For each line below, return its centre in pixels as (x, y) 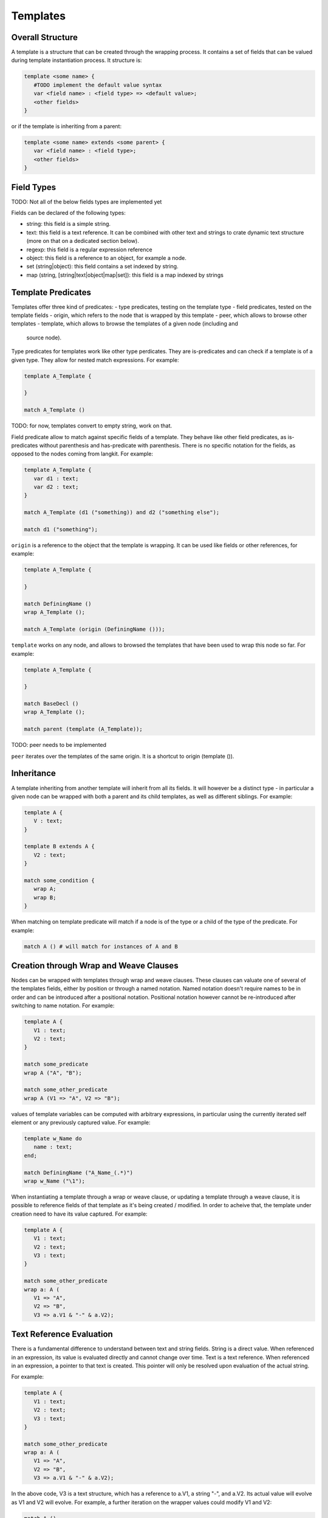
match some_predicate (56, 1064)
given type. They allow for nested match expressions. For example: (95, 360)
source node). (44, 338)
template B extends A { (60, 846)
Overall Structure (45, 37)
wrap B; (45, 897)
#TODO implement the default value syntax (98, 85)
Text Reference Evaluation (62, 1334)
